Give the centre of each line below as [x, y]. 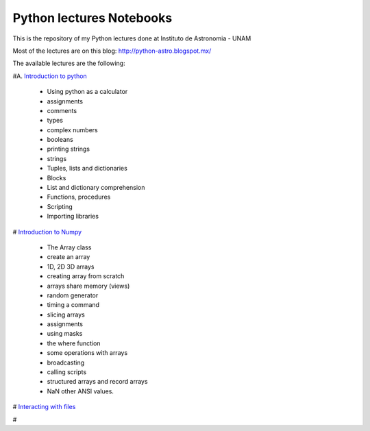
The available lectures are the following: [69, 63]
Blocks [57, 177]
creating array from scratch [86, 276]
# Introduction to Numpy [47, 232]
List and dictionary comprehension [96, 188]
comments [62, 110]
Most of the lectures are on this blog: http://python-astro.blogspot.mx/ [112, 51]
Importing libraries [73, 217]
